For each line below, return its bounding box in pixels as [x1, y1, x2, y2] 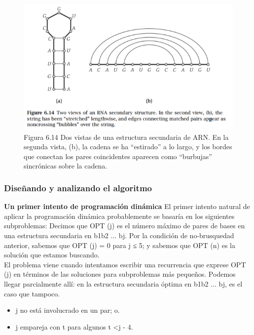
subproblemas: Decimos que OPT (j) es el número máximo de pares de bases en [4, 220, 245, 231]
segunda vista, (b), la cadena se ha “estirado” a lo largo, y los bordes [24, 141, 232, 152]
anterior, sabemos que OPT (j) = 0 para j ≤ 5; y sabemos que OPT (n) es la [4, 240, 235, 250]
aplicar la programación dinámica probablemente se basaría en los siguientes [4, 210, 235, 221]
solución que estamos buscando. [4, 250, 100, 260]
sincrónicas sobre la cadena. [24, 161, 108, 171]
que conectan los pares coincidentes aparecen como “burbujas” [24, 151, 212, 161]
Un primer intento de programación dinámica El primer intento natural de [4, 201, 250, 211]
